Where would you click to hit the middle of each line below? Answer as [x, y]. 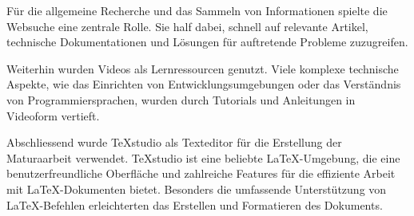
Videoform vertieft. [53, 115]
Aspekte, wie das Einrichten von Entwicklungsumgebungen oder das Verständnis [204, 84]
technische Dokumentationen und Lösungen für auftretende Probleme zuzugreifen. [207, 42]
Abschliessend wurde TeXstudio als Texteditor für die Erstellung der [174, 142]
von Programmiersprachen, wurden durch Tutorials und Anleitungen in [181, 99]
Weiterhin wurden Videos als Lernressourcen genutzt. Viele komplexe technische [203, 68]
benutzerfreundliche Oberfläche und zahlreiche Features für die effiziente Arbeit [201, 173]
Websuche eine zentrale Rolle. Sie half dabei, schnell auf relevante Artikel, [187, 26]
